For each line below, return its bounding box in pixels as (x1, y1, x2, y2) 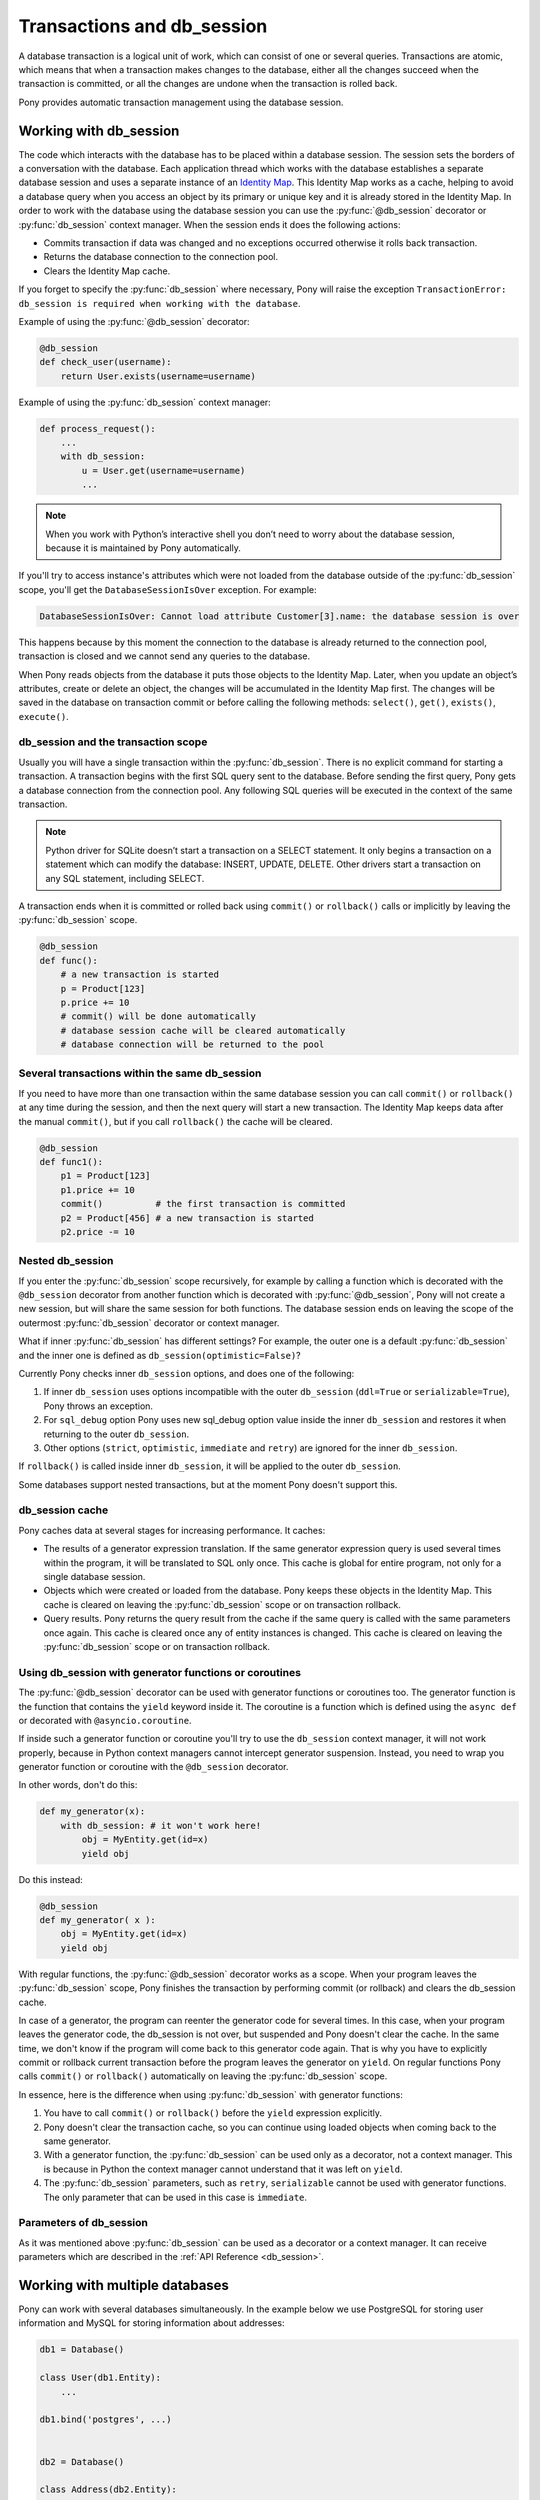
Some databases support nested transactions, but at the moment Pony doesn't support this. (18, 1478, 398, 1490)
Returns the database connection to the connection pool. (43, 251, 279, 263)
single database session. (43, 1571, 146, 1583)
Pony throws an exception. (43, 1400, 154, 1412)
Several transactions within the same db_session (18, 1066, 262, 1080)
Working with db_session (18, 122, 180, 139)
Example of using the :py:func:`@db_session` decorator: (18, 315, 250, 327)
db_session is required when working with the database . (18, 297, 301, 309)
